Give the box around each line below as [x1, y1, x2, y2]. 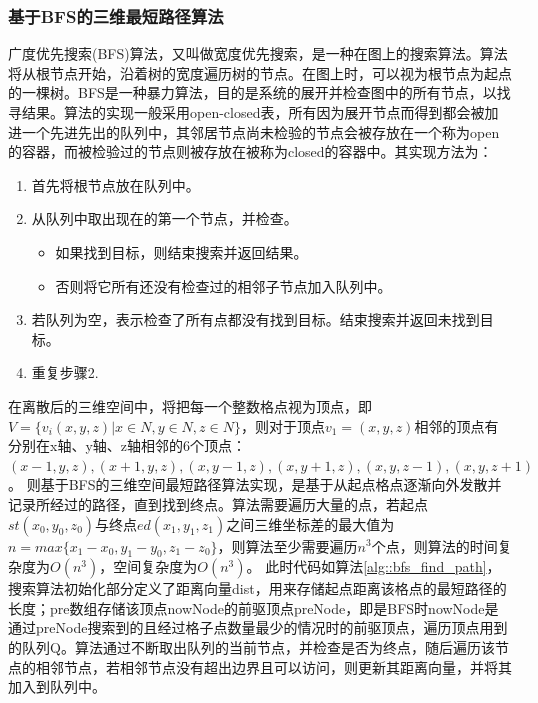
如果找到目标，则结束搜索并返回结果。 [55, 241, 308, 262]
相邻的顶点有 [414, 415, 499, 436]
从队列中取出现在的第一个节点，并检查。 [31, 208, 298, 229]
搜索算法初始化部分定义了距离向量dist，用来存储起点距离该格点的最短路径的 [8, 578, 507, 599]
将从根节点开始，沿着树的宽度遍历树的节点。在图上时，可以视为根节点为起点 [8, 62, 512, 83]
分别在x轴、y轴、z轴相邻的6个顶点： [8, 435, 246, 456]
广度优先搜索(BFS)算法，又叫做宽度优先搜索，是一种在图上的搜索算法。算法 [8, 43, 508, 64]
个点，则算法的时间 [371, 535, 498, 556]
